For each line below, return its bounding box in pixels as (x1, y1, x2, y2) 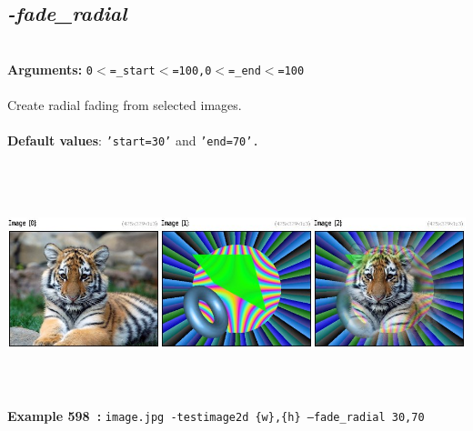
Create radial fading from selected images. (7, 95, 242, 115)
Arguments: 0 (7, 59, 94, 78)
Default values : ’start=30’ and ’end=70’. (7, 131, 259, 150)
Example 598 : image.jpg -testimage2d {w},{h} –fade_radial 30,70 (7, 406, 425, 426)
